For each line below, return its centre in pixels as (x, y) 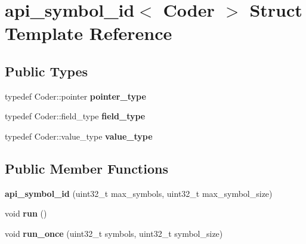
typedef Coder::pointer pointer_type (75, 96)
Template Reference (89, 33)
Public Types (47, 71)
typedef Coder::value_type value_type (79, 136)
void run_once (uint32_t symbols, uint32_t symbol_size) (114, 233)
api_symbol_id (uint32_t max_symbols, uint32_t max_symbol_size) (139, 193)
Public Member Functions (86, 168)
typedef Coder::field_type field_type (75, 116)
